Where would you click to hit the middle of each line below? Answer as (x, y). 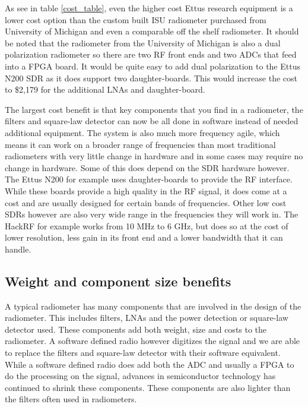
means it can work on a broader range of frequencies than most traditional (140, 144)
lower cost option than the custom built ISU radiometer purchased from (136, 19)
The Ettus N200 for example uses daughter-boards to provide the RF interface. (149, 179)
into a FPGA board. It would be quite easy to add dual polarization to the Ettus (153, 66)
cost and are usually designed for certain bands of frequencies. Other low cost (146, 202)
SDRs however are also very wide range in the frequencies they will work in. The (152, 214)
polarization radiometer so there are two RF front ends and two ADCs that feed (151, 54)
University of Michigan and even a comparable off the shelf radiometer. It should (152, 31)
